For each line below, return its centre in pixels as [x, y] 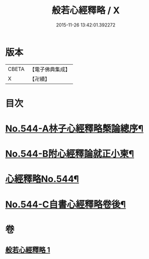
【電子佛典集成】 [50, 69]
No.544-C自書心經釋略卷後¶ [66, 204]
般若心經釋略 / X [86, 10]
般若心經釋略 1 [28, 250]
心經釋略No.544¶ [42, 179]
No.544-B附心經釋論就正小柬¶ [70, 154]
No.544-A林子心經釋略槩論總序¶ [74, 129]
